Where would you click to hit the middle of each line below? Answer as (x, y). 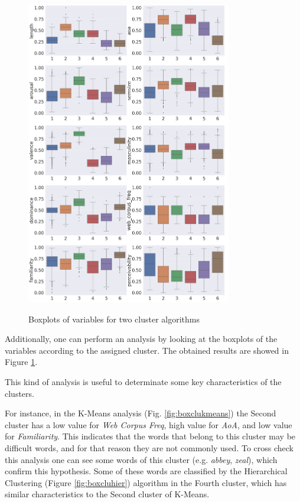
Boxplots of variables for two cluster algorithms (114, 319)
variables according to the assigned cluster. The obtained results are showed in (147, 350)
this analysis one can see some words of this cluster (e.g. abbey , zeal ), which (141, 459)
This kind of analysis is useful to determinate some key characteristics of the (143, 382)
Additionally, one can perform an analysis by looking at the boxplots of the (141, 339)
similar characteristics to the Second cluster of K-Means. (107, 494)
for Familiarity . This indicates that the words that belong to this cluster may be (150, 436)
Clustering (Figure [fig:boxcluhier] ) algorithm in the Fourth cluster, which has (146, 482)
